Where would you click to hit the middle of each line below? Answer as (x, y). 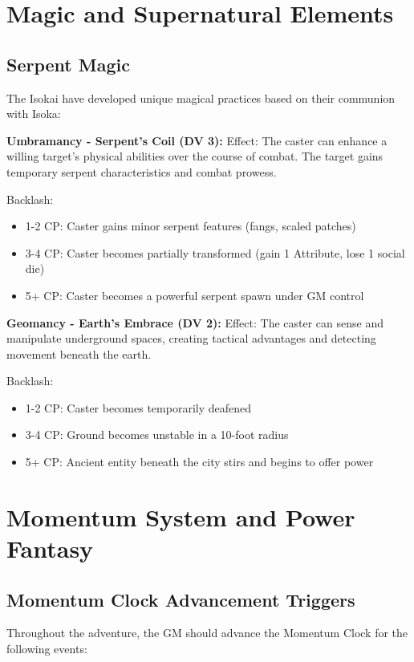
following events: (47, 649)
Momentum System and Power (181, 516)
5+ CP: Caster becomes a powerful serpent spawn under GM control (195, 295)
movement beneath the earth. (79, 353)
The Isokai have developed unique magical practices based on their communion (201, 97)
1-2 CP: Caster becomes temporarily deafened (138, 407)
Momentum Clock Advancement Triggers (181, 599)
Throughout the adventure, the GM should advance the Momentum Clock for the (207, 633)
